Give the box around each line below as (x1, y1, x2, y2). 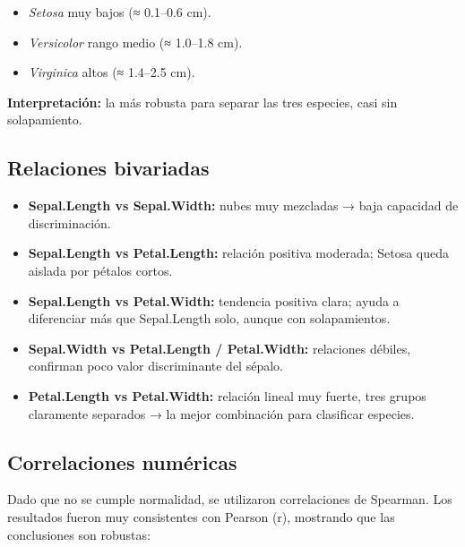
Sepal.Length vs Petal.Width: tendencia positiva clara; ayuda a (28, 291, 400, 310)
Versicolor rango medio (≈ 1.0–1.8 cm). (28, 32, 243, 51)
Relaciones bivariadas (7, 154, 210, 182)
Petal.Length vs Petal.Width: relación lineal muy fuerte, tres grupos (28, 386, 426, 405)
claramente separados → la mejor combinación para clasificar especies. (28, 404, 415, 423)
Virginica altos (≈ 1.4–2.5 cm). (28, 63, 195, 81)
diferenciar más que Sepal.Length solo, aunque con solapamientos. (28, 309, 391, 328)
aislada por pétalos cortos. (28, 261, 173, 279)
